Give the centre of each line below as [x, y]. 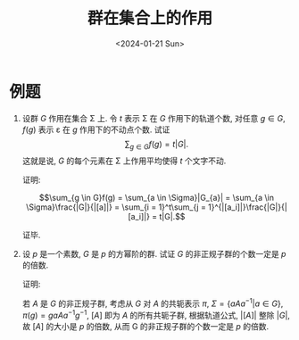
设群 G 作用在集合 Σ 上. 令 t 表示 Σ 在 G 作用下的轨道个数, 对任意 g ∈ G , [154, 118]
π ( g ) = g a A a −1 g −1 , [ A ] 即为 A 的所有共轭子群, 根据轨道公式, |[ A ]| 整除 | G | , [156, 315]
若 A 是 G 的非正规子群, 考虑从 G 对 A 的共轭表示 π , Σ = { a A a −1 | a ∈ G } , [153, 303]
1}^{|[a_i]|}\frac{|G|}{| [248, 207]
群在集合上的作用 [149, 18]
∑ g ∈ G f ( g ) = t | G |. [157, 145]
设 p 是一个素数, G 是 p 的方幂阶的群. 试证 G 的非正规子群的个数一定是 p [154, 254]
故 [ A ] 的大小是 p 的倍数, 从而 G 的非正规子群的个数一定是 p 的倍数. [145, 326]
